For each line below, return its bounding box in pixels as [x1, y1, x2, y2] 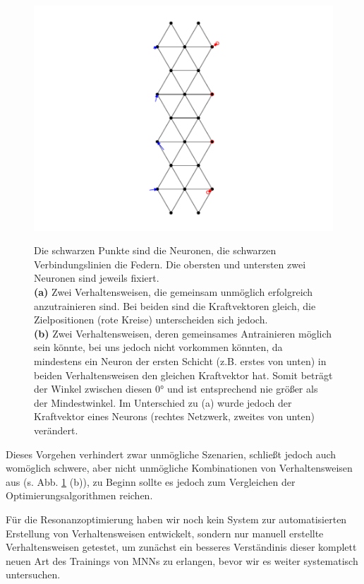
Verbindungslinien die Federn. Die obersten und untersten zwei [34, 256, 306, 271]
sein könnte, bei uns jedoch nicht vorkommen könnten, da [34, 340, 283, 354]
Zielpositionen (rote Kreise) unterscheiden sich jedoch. [34, 312, 268, 327]
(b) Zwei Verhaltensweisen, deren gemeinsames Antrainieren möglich [34, 326, 332, 340]
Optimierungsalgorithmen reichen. [6, 488, 153, 503]
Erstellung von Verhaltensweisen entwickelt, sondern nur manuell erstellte [6, 525, 324, 540]
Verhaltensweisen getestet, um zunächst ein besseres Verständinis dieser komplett [6, 540, 357, 554]
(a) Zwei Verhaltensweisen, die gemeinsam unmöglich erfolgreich [34, 285, 313, 299]
